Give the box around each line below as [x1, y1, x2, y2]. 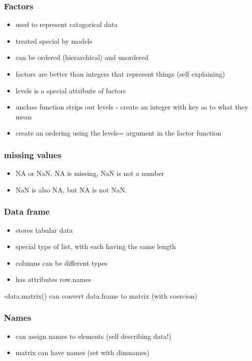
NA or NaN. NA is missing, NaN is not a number [15, 168, 165, 178]
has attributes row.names [15, 274, 91, 284]
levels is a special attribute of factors [15, 85, 126, 95]
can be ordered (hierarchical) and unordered [15, 52, 148, 62]
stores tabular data [15, 224, 73, 235]
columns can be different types [15, 257, 108, 268]
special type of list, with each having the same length [15, 241, 176, 251]
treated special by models [15, 35, 92, 46]
